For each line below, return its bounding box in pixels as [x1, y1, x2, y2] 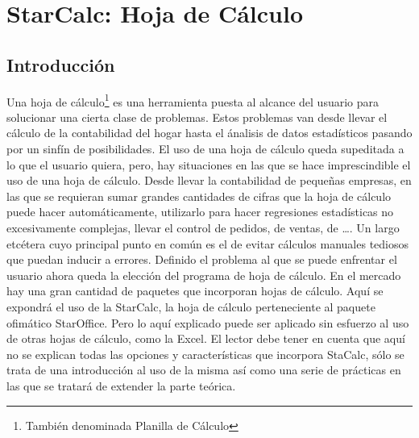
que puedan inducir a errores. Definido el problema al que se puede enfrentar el [6, 251, 397, 268]
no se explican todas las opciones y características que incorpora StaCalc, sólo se [6, 345, 404, 362]
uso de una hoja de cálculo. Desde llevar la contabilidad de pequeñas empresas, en [6, 172, 412, 189]
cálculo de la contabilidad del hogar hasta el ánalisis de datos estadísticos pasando [6, 124, 413, 141]
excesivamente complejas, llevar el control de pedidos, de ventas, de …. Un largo [6, 219, 400, 236]
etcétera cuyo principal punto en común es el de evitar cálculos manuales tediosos [6, 235, 409, 252]
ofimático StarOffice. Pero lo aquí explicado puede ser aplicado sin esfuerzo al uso [6, 314, 409, 331]
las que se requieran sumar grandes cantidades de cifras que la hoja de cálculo [6, 187, 392, 204]
